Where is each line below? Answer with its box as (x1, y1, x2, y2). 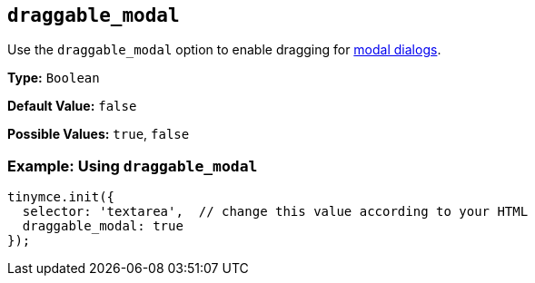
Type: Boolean (7, 70, 100, 86)
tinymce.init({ (7, 190, 115, 205)
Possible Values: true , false (7, 126, 190, 142)
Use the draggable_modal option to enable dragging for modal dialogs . (7, 42, 441, 58)
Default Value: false (7, 98, 137, 114)
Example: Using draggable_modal (7, 156, 258, 175)
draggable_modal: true (22, 219, 183, 234)
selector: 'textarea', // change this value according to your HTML (22, 204, 529, 220)
